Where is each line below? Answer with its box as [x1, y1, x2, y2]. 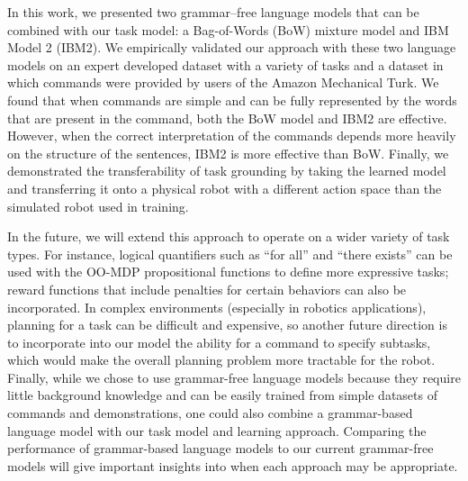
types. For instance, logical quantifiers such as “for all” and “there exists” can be [7, 244, 453, 263]
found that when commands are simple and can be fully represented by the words [7, 90, 457, 109]
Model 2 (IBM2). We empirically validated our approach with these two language [7, 38, 456, 57]
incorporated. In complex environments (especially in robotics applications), [7, 297, 427, 316]
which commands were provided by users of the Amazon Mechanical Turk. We [7, 73, 439, 92]
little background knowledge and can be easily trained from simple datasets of [7, 386, 437, 404]
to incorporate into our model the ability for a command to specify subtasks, [7, 332, 431, 351]
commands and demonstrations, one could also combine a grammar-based [7, 404, 413, 422]
